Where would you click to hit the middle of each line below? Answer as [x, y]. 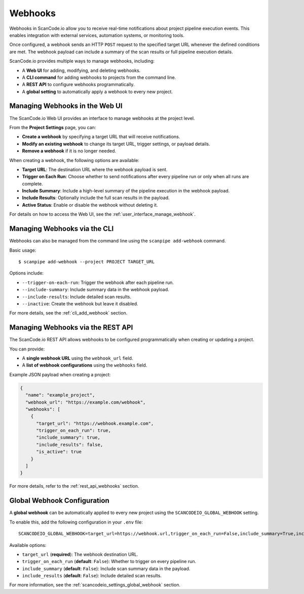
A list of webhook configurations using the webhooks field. [85, 365]
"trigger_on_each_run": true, [74, 431]
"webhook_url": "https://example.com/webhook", [86, 402]
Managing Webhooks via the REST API [71, 327]
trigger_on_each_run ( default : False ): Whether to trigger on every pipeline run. [109, 562]
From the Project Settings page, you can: [53, 127]
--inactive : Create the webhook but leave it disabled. [80, 303]
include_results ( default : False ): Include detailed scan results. [92, 576]
